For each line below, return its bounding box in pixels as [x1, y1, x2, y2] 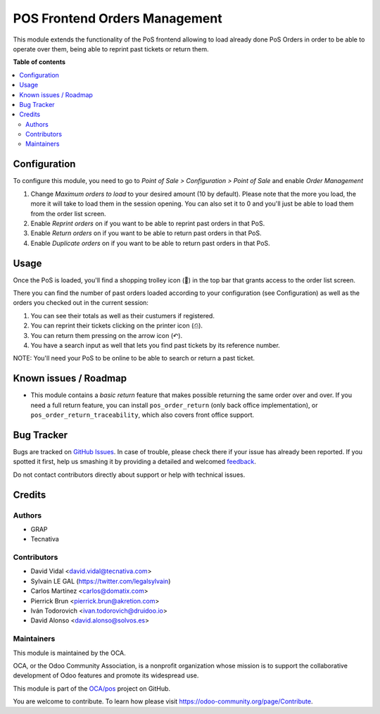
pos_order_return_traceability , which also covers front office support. [30, 411, 255, 419]
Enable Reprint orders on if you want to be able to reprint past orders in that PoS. [30, 219, 265, 227]
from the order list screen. [30, 209, 106, 218]
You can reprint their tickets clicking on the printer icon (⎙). [30, 321, 203, 330]
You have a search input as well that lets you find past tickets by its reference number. [30, 341, 281, 349]
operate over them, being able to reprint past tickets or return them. [13, 44, 209, 53]
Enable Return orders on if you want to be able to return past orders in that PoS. [30, 229, 262, 237]
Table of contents [13, 58, 66, 66]
